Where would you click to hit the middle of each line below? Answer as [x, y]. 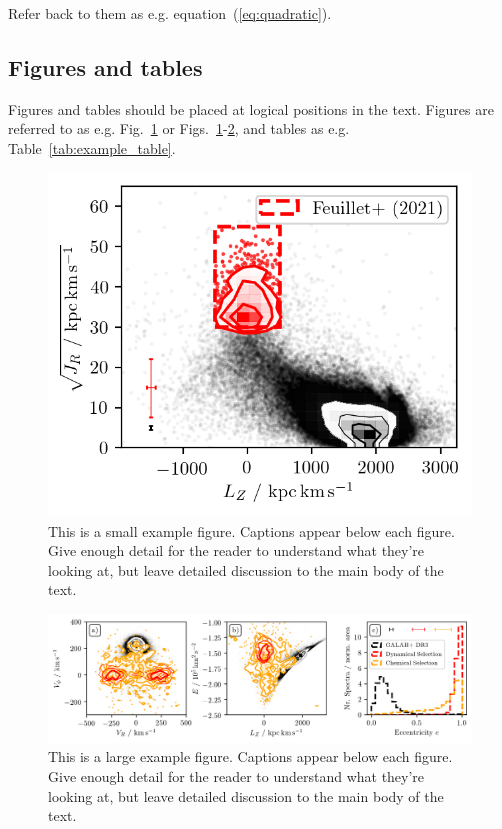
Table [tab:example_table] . [92, 147]
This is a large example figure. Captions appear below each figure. [250, 756]
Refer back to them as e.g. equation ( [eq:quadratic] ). [170, 13]
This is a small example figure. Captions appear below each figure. [251, 530]
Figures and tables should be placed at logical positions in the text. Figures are [251, 108]
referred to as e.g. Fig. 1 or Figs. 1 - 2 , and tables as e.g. [179, 128]
